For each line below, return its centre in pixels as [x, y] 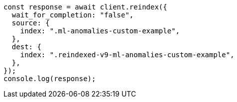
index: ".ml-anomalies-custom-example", [100, 31]
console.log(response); [50, 79]
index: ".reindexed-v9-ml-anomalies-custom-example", [127, 55]
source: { [31, 23]
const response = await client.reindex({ [85, 7]
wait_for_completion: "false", [73, 15]
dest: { [26, 47]
